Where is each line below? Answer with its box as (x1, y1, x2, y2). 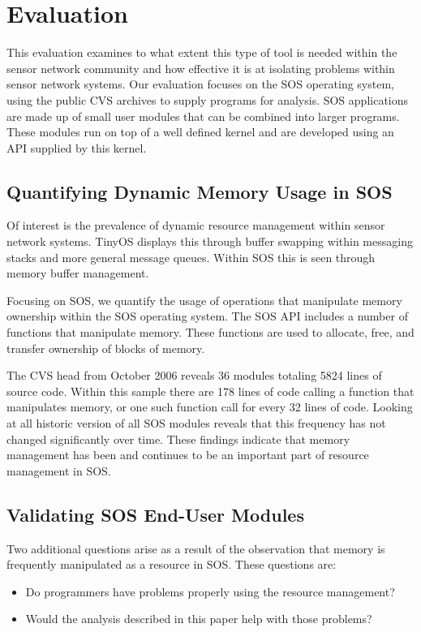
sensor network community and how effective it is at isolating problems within (6, 59, 395, 76)
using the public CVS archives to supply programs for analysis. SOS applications (6, 91, 409, 108)
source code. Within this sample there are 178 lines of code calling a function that (6, 382, 415, 399)
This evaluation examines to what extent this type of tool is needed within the (6, 44, 397, 61)
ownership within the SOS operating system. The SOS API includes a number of (6, 307, 408, 325)
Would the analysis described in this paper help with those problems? (25, 610, 372, 627)
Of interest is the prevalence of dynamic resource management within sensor (6, 217, 385, 234)
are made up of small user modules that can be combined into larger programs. (6, 107, 400, 124)
